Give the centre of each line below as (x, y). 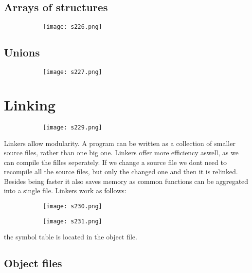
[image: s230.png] (72, 207)
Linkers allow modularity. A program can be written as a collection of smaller (120, 143)
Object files (33, 263)
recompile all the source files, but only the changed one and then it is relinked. (121, 172)
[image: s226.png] (72, 27)
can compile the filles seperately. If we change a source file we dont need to (115, 162)
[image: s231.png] (72, 221)
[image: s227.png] (72, 72)
